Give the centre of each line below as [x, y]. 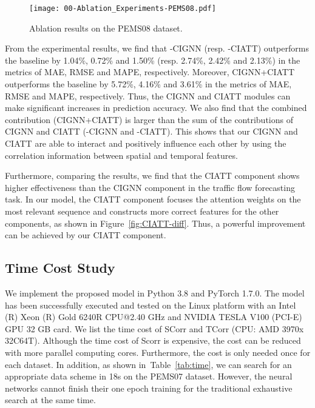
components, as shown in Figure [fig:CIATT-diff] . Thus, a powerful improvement [155, 223]
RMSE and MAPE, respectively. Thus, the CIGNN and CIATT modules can [148, 95]
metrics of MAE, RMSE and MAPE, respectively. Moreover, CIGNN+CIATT [150, 72]
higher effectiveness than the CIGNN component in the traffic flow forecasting [150, 187]
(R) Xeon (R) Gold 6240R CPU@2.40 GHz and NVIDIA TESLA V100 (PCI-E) [154, 317]
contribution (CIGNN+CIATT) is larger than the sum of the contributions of [149, 119]
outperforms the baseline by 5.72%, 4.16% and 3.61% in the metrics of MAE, [148, 84]
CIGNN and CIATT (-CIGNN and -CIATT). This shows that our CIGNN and [151, 131]
